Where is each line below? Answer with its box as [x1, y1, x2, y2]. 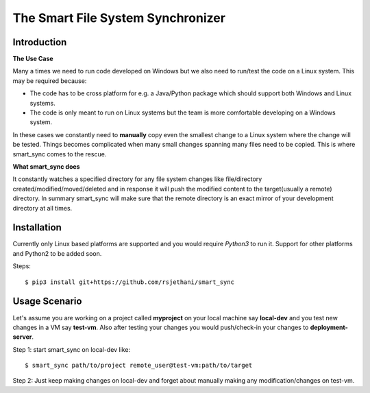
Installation [12, 222, 62, 233]
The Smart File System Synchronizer [12, 10, 226, 25]
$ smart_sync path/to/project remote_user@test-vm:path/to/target [25, 361, 253, 370]
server [12, 333, 32, 341]
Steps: [12, 262, 31, 270]
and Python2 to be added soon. [12, 249, 102, 257]
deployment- [310, 323, 349, 331]
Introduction [12, 36, 67, 48]
